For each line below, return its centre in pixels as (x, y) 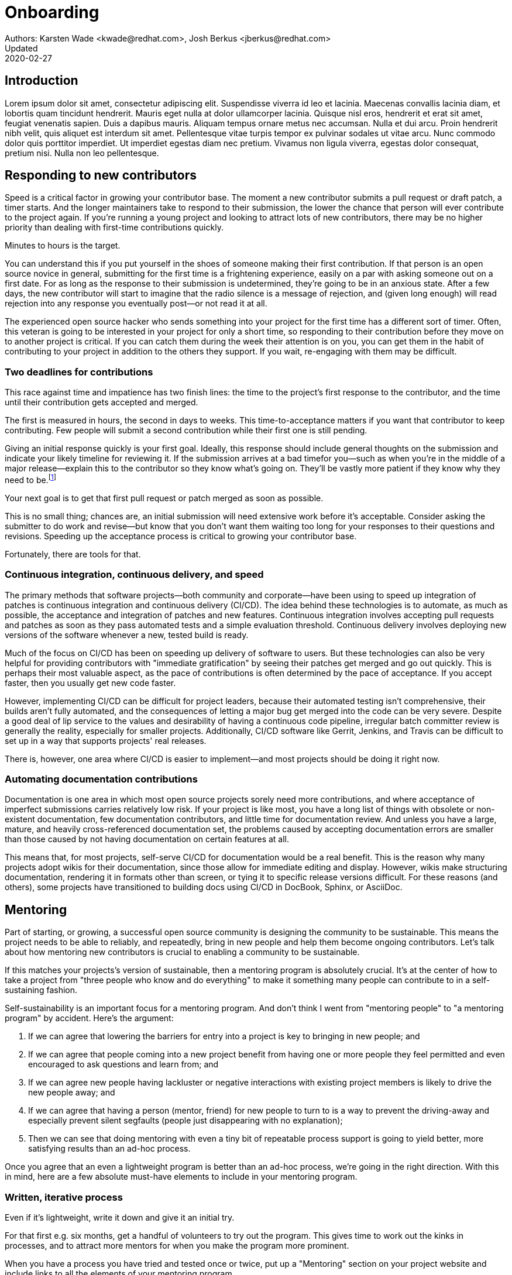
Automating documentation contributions (101, 779)
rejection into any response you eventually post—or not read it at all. (136, 304)
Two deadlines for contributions (79, 372)
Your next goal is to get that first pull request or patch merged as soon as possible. (164, 498)
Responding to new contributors (101, 175)
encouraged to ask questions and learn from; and (123, 1064)
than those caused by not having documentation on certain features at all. (147, 839)
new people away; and (72, 1093)
